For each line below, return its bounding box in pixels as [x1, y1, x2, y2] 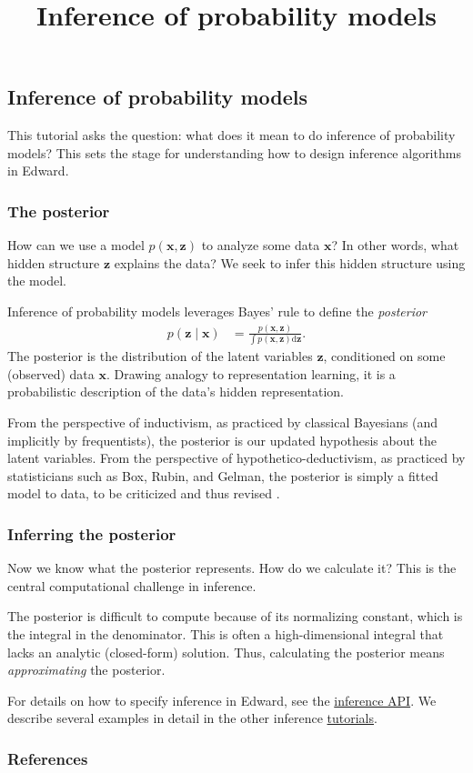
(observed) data [7, 364, 95, 383]
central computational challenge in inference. [7, 576, 257, 595]
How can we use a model [7, 236, 145, 255]
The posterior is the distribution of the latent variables [7, 346, 313, 366]
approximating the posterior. [7, 660, 166, 679]
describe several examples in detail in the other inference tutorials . [7, 708, 377, 728]
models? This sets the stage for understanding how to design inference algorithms [7, 143, 461, 162]
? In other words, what [331, 236, 459, 255]
